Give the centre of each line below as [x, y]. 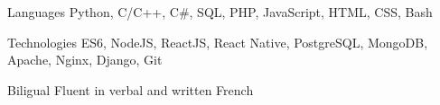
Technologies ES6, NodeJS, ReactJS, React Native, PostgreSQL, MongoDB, [218, 42]
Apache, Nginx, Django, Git [85, 60]
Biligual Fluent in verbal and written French [131, 89]
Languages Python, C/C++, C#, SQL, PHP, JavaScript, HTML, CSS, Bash [220, 12]
